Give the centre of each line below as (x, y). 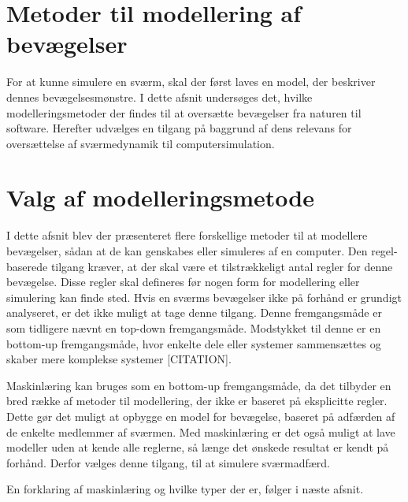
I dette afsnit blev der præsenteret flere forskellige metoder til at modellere (187, 235)
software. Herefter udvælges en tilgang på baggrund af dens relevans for (179, 128)
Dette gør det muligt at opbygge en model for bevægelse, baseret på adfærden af (201, 416)
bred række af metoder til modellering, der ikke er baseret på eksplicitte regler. (197, 401)
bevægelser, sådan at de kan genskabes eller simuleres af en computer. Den (187, 251)
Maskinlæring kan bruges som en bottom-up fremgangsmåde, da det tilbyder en (199, 385)
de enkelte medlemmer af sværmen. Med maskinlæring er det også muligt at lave (201, 431)
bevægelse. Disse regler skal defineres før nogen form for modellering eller (183, 282)
